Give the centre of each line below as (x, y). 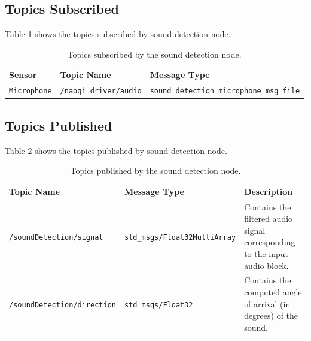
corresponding (270, 242)
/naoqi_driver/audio (101, 91)
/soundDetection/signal (56, 237)
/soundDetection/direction (62, 305)
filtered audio (269, 218)
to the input (266, 254)
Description (269, 191)
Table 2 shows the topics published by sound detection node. (116, 150)
